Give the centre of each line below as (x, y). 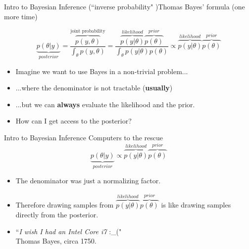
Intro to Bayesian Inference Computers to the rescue (83, 137)
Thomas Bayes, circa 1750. (56, 241)
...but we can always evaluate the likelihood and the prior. (105, 104)
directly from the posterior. (57, 214)
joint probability (88, 31)
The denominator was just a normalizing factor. (88, 181)
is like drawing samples (196, 205)
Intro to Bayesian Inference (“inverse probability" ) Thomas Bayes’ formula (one (124, 6)
